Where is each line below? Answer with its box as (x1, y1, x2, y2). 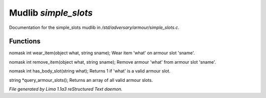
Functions (9, 37, 41, 46)
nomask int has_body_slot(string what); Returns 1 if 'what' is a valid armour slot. (9, 68, 171, 74)
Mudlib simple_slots (9, 7, 93, 18)
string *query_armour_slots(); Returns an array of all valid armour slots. (9, 77, 153, 83)
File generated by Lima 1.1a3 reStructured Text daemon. (9, 86, 123, 92)
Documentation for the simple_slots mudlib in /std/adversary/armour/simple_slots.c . (9, 24, 180, 30)
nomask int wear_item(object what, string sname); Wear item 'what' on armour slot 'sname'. (9, 50, 195, 56)
